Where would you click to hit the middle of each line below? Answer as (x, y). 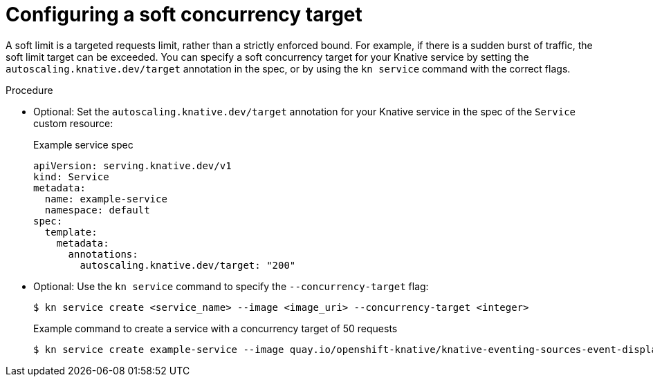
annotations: (103, 254)
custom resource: (73, 123)
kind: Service (71, 176)
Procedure (29, 90)
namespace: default (97, 210)
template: (71, 232)
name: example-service (106, 199)
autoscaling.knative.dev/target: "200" (188, 265)
